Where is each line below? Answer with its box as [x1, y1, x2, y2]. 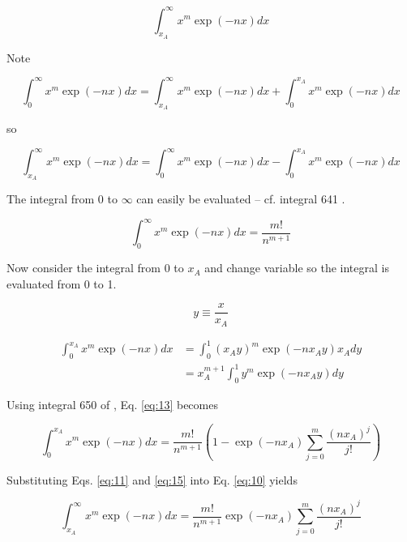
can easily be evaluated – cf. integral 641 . [136, 190, 345, 207]
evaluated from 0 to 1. [6, 275, 117, 292]
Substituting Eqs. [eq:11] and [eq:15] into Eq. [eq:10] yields [6, 471, 298, 488]
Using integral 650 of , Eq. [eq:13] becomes [6, 395, 218, 412]
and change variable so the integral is [204, 259, 389, 276]
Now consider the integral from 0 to [6, 259, 184, 276]
